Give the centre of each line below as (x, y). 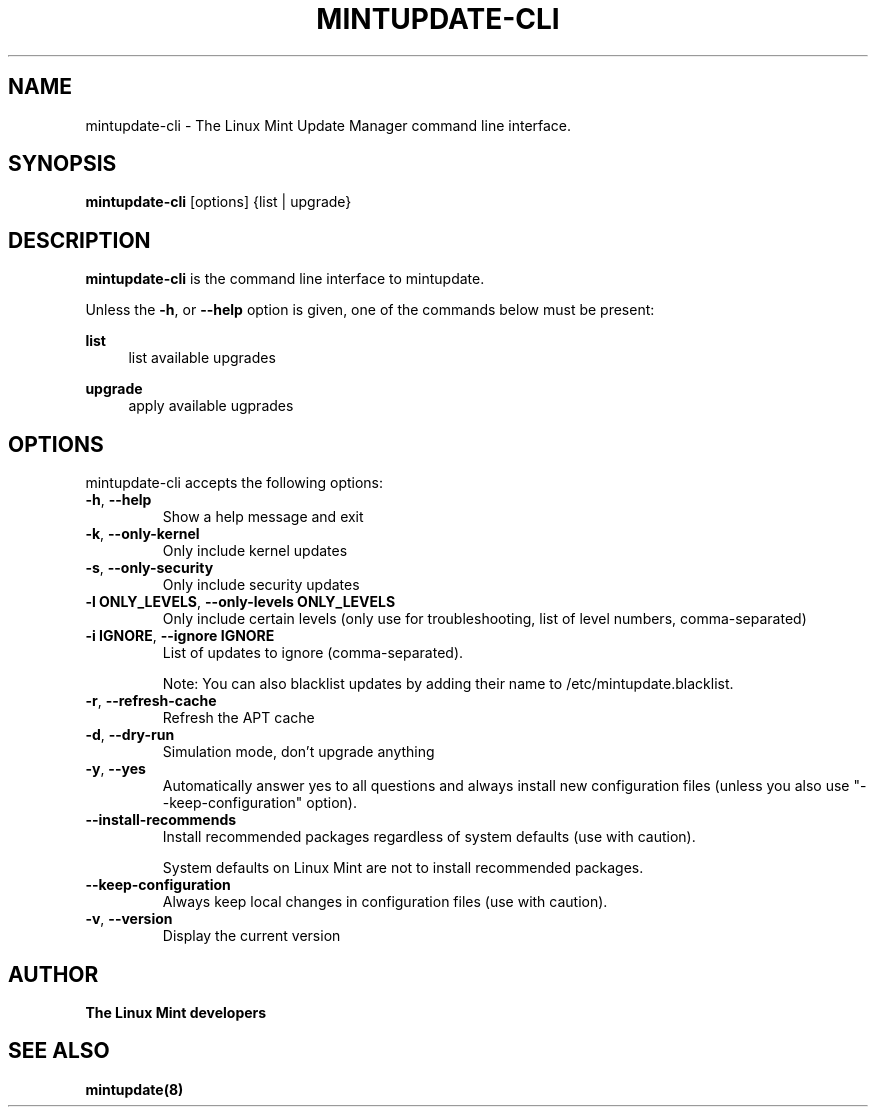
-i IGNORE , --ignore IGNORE (180, 636)
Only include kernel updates (255, 551)
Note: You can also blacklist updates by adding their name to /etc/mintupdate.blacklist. (448, 684)
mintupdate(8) (134, 1089)
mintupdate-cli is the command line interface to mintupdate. (285, 279)
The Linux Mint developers (176, 1012)
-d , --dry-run (130, 735)
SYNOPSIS (62, 164)
